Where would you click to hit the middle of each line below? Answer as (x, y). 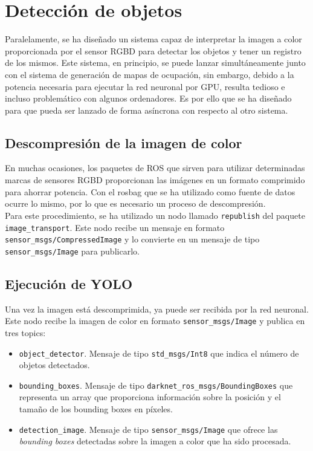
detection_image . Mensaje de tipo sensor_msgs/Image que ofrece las (148, 429)
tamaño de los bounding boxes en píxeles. (96, 409)
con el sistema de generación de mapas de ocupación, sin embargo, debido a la (150, 74)
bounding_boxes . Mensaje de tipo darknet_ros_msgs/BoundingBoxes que (156, 385)
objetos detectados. (54, 365)
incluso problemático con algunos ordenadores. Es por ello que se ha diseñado (148, 98)
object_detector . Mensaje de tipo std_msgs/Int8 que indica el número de (159, 353)
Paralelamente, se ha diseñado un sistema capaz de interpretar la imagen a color (153, 39)
